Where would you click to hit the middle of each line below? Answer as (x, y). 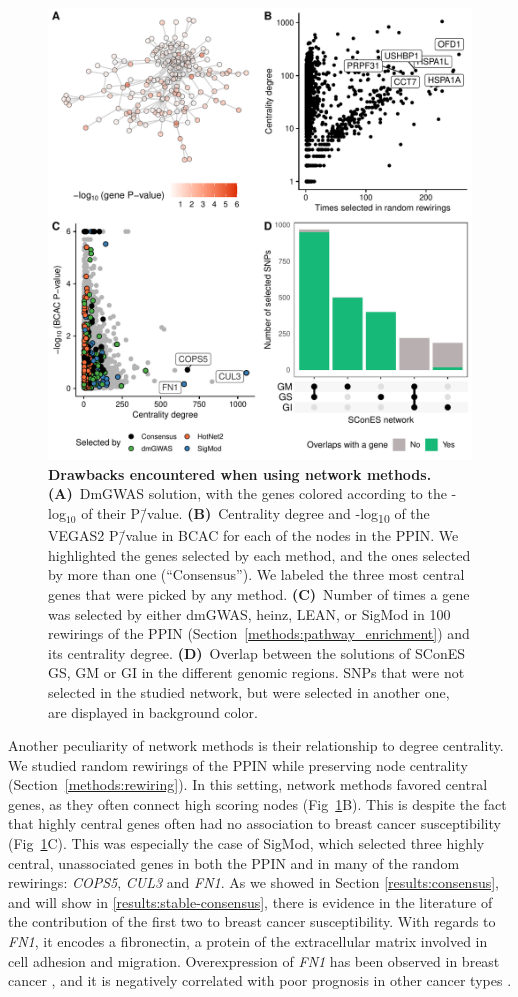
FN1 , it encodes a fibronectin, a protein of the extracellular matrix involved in (248, 941)
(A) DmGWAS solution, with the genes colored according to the (247, 493)
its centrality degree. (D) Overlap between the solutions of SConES (257, 652)
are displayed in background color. (153, 711)
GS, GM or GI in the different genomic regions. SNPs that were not (256, 672)
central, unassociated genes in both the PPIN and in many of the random (234, 862)
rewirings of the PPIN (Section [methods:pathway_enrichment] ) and (259, 633)
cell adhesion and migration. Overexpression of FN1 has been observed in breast (254, 960)
